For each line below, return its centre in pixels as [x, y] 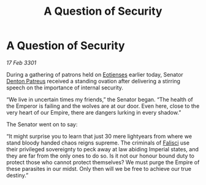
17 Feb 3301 [21, 62]
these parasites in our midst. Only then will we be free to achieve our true [99, 168]
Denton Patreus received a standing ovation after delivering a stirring [93, 81]
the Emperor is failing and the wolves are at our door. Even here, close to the [103, 106]
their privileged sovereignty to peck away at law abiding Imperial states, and [103, 149]
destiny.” [17, 175]
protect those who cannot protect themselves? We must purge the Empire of [103, 162]
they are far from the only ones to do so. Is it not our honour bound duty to [101, 156]
